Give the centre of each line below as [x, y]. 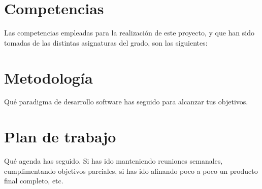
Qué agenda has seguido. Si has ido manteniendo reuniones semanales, [113, 161]
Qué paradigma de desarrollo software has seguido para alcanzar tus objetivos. [126, 102]
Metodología [48, 77]
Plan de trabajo [60, 137]
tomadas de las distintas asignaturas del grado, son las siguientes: [106, 42]
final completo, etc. [34, 181]
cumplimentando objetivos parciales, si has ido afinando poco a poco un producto [131, 171]
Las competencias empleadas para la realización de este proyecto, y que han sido [129, 33]
